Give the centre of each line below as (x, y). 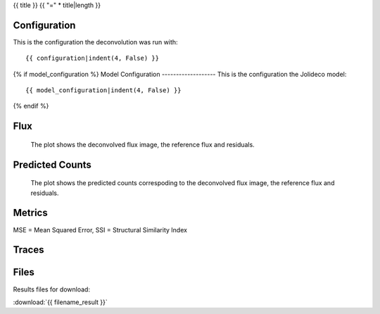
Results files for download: (52, 289)
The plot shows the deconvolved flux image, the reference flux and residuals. (142, 144)
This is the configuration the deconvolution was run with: (96, 42)
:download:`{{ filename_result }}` (61, 302)
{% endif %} (31, 106)
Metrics (31, 213)
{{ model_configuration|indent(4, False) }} (104, 90)
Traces (28, 250)
